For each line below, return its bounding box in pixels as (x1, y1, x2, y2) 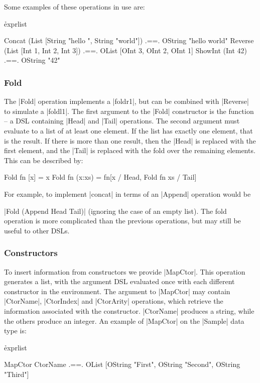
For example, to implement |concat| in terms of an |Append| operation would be (4, 188, 251, 199)
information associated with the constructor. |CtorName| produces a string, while (4, 305, 254, 316)
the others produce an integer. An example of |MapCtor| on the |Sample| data (4, 315, 244, 326)
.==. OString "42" (4, 55, 60, 65)
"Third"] (4, 368, 29, 379)
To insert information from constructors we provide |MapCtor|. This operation (4, 266, 245, 277)
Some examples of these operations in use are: (4, 2, 145, 12)
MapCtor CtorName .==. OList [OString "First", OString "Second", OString (4, 359, 240, 369)
